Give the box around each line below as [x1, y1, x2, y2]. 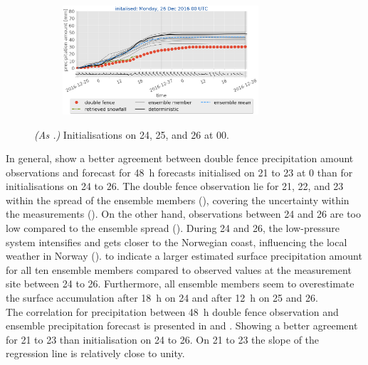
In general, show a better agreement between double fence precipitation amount [6, 151, 354, 166]
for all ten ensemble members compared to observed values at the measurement [6, 262, 352, 277]
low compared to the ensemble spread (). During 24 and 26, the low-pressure [6, 221, 340, 236]
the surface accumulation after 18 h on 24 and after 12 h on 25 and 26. [6, 290, 318, 305]
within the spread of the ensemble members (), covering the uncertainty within [6, 192, 349, 207]
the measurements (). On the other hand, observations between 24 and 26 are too [6, 206, 361, 221]
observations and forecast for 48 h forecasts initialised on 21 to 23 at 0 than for [6, 164, 353, 179]
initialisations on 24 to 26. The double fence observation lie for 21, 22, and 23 [6, 179, 344, 194]
